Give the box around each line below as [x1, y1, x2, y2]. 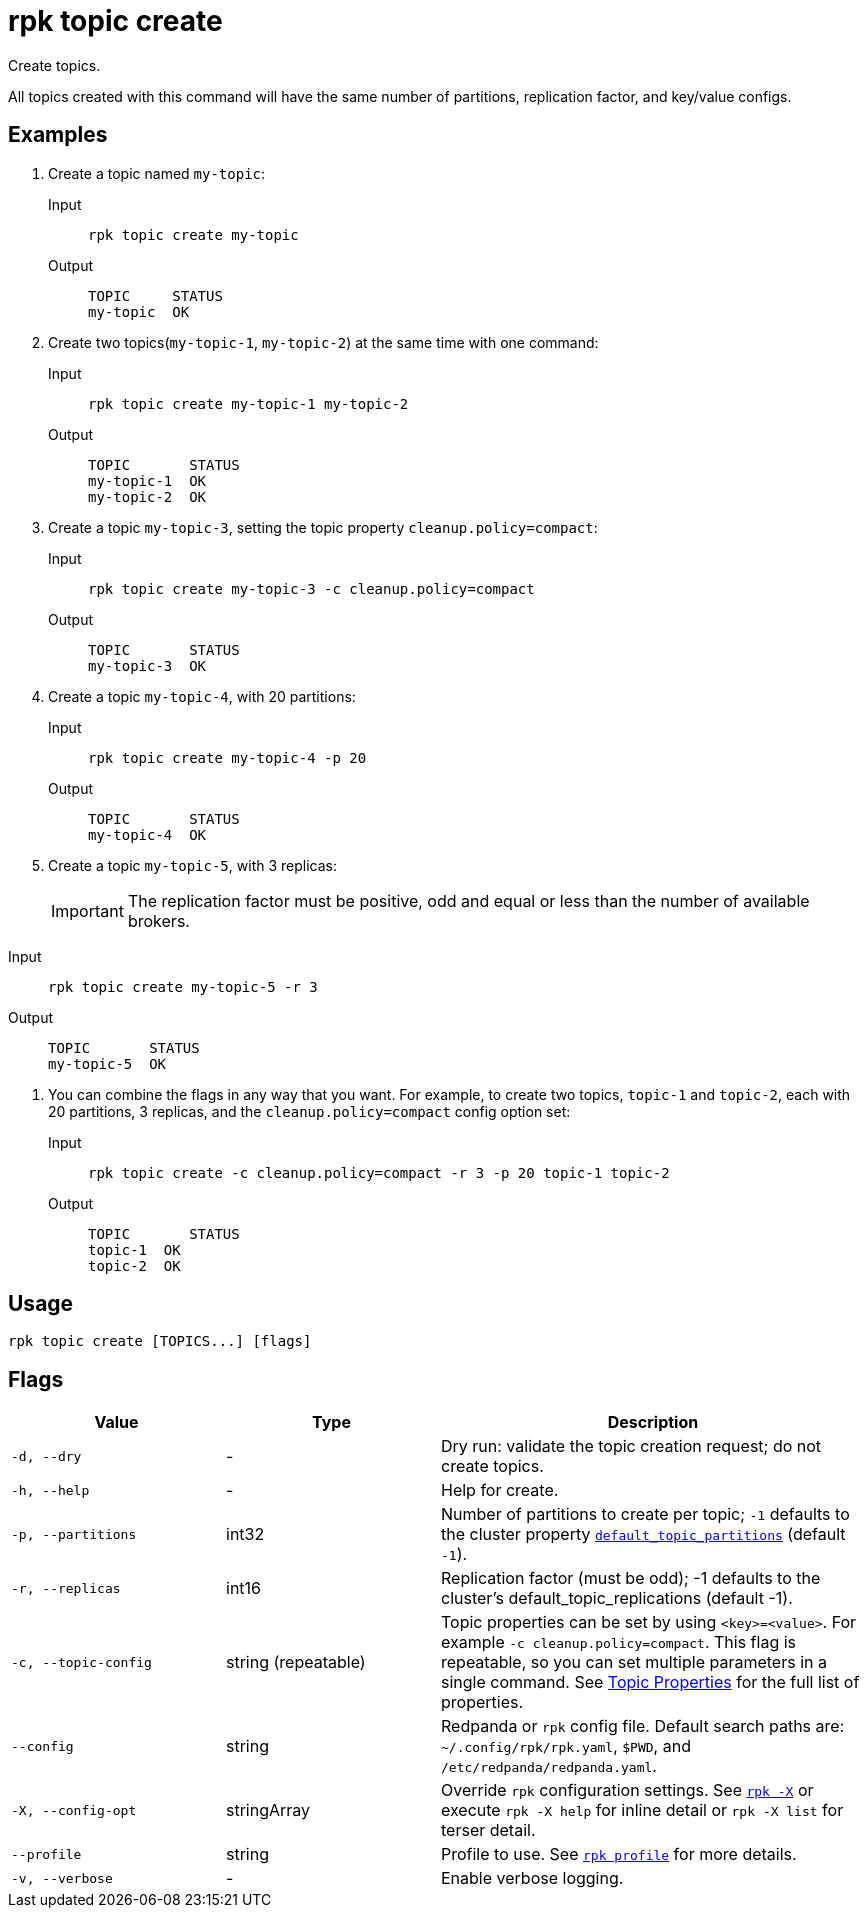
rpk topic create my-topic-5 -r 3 [48, 978, 318, 995]
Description [607, 1412, 699, 1433]
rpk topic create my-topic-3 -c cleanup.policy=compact [88, 580, 535, 597]
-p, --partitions [11, 1526, 137, 1542]
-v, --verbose [11, 1870, 113, 1886]
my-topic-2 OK [88, 488, 207, 505]
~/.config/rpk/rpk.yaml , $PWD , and [441, 1736, 691, 1757]
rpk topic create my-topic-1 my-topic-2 [88, 395, 409, 412]
